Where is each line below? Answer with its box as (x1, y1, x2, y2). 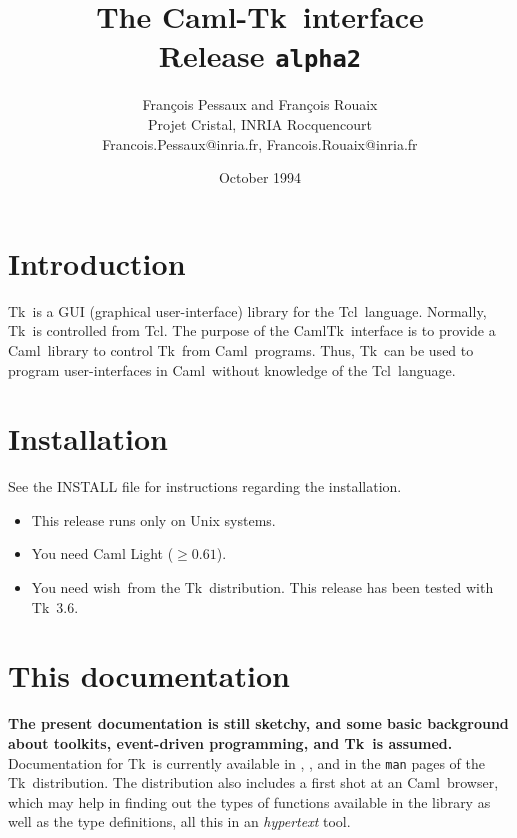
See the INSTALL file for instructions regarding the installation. (8, 476, 402, 497)
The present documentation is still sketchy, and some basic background (8, 713, 509, 734)
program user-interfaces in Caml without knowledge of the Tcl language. (8, 359, 456, 380)
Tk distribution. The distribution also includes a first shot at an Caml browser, (8, 772, 499, 793)
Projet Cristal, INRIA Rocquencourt (147, 114, 372, 135)
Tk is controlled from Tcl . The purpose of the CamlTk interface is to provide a (8, 320, 496, 341)
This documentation (8, 655, 290, 696)
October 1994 (218, 167, 302, 188)
